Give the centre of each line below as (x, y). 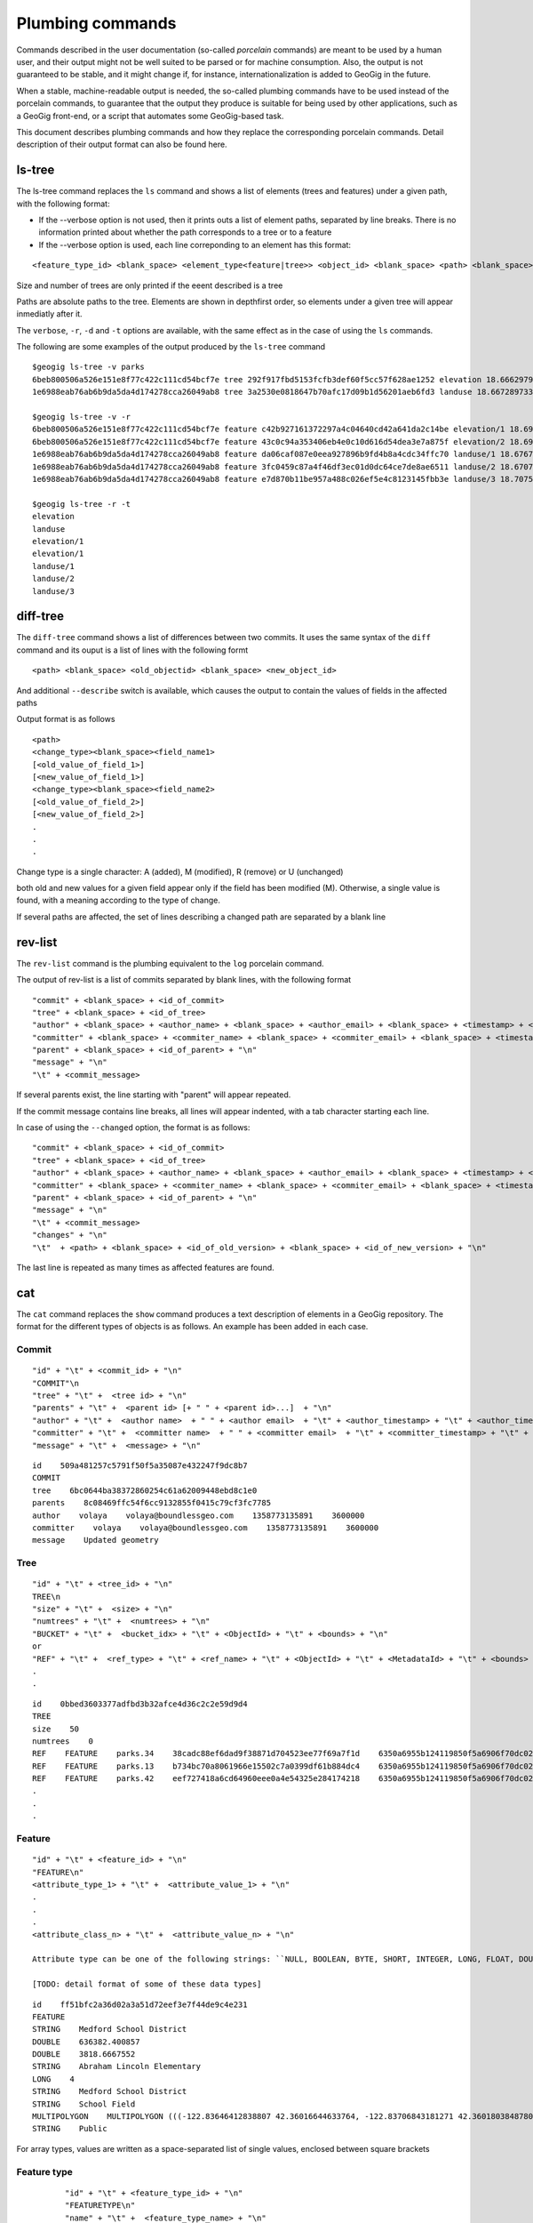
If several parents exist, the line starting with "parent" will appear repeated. (154, 1095)
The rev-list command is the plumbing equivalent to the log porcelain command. (170, 963)
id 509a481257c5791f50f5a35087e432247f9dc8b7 (140, 1465)
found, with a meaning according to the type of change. (119, 900)
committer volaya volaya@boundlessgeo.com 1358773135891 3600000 (206, 1528)
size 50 (56, 1729)
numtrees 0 (63, 1741)
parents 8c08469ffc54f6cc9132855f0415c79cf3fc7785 (151, 1503)
